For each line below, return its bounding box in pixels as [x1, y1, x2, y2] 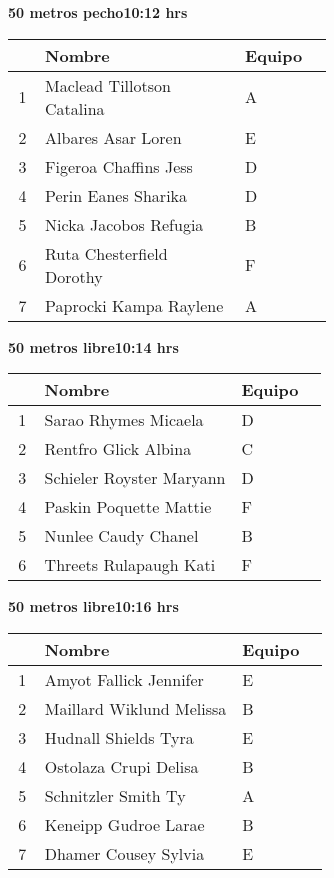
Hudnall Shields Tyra [44, 725, 194, 749]
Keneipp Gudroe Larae [44, 812, 205, 836]
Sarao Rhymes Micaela [44, 408, 204, 432]
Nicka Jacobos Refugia [45, 212, 204, 236]
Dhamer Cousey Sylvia [44, 841, 205, 865]
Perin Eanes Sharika [45, 183, 188, 207]
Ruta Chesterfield [45, 241, 168, 265]
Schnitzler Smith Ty [44, 783, 186, 807]
